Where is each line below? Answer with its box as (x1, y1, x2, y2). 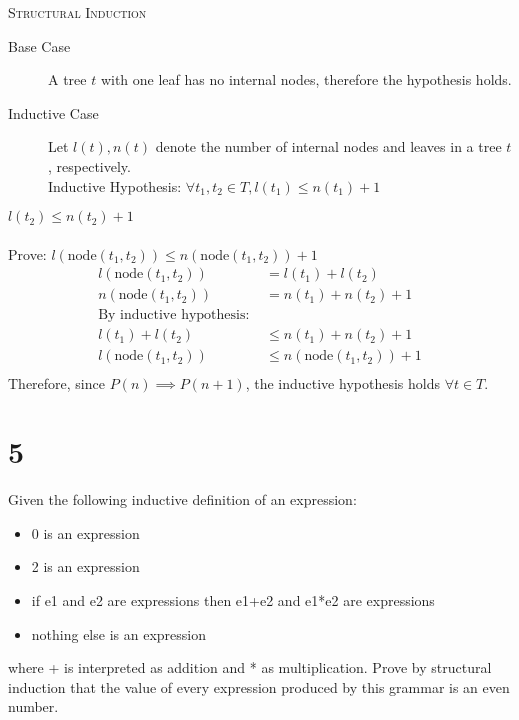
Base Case (8, 35, 71, 56)
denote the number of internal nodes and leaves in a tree (155, 136, 502, 157)
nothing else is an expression (31, 623, 206, 644)
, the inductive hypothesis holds (245, 372, 440, 393)
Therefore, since (8, 372, 105, 393)
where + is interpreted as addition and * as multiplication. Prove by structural (8, 657, 492, 678)
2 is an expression (31, 556, 140, 577)
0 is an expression (31, 522, 140, 543)
